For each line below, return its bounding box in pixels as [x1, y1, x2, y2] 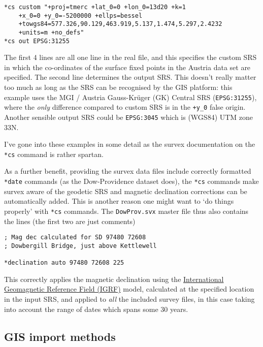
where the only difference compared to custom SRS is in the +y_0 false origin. [4, 102, 246, 112]
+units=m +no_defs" [18, 28, 84, 36]
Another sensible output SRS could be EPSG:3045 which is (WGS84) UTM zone [4, 111, 253, 122]
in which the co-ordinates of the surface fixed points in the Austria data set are [4, 61, 251, 72]
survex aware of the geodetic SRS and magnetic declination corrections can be [4, 185, 247, 196]
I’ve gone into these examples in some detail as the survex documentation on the [4, 139, 255, 149]
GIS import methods [4, 328, 116, 344]
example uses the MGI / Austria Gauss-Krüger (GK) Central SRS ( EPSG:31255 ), [4, 91, 257, 102]
